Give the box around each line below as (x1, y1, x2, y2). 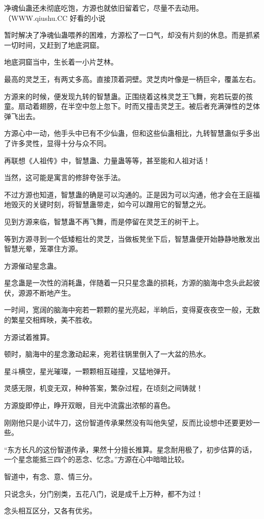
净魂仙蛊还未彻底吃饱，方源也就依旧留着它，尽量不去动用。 (4, 3, 203, 13)
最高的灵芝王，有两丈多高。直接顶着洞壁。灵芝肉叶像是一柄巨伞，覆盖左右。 (4, 73, 260, 84)
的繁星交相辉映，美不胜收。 (4, 314, 96, 325)
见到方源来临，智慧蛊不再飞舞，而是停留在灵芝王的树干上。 (4, 216, 203, 226)
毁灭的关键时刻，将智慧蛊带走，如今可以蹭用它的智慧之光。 (11, 199, 210, 210)
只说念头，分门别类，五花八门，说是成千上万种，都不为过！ (4, 488, 203, 499)
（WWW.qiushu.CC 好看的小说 (4, 12, 106, 23)
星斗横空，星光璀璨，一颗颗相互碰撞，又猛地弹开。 (4, 365, 175, 376)
